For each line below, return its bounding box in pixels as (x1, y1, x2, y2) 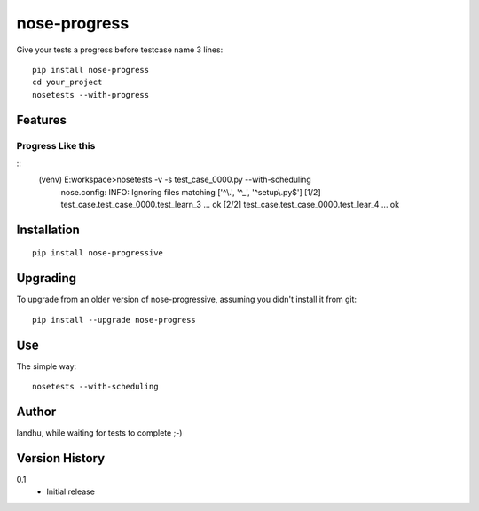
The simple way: (16, 360, 77, 372)
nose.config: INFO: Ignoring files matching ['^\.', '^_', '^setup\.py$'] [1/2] (60, 186, 321, 197)
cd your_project (32, 77, 103, 88)
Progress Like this (16, 139, 96, 152)
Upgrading (16, 271, 77, 286)
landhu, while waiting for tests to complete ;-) (16, 427, 183, 438)
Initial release (46, 486, 95, 497)
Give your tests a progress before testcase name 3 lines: (16, 44, 224, 55)
